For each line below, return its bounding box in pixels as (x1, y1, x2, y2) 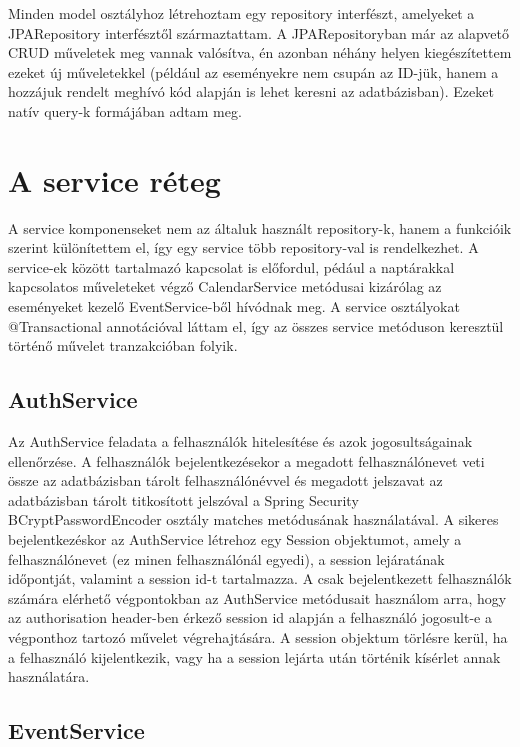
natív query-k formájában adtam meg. (8, 100, 242, 121)
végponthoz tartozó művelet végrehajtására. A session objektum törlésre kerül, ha (8, 626, 508, 647)
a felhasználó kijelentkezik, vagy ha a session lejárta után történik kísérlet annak (8, 646, 501, 667)
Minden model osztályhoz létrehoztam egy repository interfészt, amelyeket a (8, 3, 475, 23)
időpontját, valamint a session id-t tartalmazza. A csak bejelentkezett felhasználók (8, 568, 512, 589)
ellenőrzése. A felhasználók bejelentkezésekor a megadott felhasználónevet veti (8, 450, 485, 471)
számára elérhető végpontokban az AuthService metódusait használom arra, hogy (8, 587, 507, 608)
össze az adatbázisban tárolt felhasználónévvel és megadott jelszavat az (8, 470, 443, 491)
